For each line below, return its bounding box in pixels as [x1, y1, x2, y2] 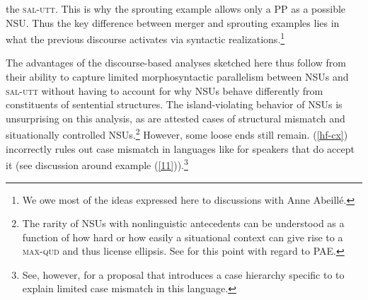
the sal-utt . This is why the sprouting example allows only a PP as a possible [6, 1, 346, 16]
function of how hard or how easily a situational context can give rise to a [22, 229, 343, 244]
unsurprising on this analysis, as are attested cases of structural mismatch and [6, 110, 345, 125]
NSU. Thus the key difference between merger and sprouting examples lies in [6, 15, 340, 30]
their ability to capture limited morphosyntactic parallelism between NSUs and [6, 69, 349, 84]
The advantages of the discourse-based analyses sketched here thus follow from [6, 55, 346, 70]
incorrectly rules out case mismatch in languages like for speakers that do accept [6, 141, 355, 156]
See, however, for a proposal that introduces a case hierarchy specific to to [22, 267, 345, 282]
